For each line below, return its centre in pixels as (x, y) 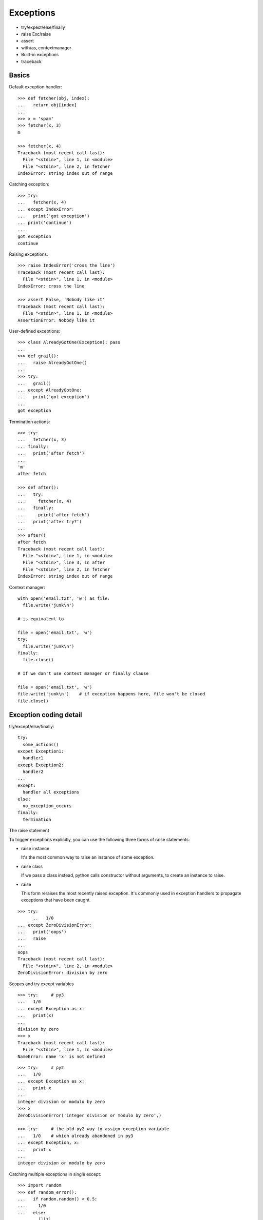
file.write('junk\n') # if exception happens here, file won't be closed (112, 694)
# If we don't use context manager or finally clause (83, 674)
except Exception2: (41, 765)
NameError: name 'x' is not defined (61, 1056)
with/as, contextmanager (46, 48)
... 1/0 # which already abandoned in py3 (75, 1136)
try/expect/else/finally (43, 27)
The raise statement (29, 831)
